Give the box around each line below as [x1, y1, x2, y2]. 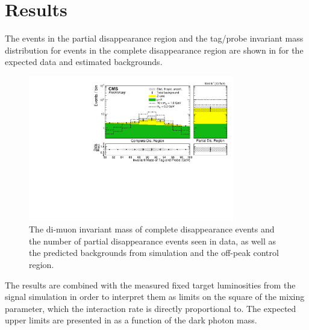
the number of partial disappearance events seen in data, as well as [29, 234, 276, 247]
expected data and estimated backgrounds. [5, 55, 163, 68]
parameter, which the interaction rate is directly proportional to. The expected [5, 302, 296, 314]
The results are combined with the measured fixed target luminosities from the [5, 278, 296, 291]
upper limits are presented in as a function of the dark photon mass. [5, 314, 257, 326]
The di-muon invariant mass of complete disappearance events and [29, 223, 275, 235]
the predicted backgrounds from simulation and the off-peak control [29, 246, 279, 259]
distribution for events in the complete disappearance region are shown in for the [5, 43, 304, 56]
